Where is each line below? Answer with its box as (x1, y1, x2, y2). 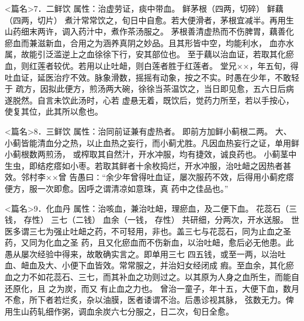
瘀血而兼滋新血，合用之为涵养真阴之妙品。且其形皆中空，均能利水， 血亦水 (5, 36, 294, 49)
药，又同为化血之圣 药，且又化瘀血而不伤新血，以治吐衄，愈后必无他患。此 (5, 236, 294, 248)
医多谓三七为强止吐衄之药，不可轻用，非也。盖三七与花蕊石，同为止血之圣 (5, 225, 291, 237)
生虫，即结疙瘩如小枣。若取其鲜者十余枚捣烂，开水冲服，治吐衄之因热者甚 (5, 159, 291, 171)
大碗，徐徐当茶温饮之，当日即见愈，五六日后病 (113, 82, 294, 95)
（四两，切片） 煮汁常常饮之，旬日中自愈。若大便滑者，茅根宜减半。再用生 (5, 13, 294, 26)
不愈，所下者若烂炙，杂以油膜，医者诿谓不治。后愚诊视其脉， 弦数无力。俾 (5, 294, 294, 306)
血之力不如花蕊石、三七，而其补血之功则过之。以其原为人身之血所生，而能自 (5, 271, 299, 283)
